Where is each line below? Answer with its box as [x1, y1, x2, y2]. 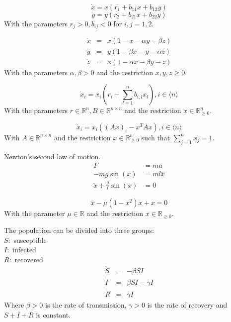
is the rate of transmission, [45, 300, 127, 310]
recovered [14, 254, 43, 264]
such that [141, 132, 170, 142]
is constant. [36, 309, 71, 320]
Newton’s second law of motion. [4, 151, 101, 161]
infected [12, 244, 36, 255]
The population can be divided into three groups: [4, 224, 154, 235]
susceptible [13, 234, 47, 245]
